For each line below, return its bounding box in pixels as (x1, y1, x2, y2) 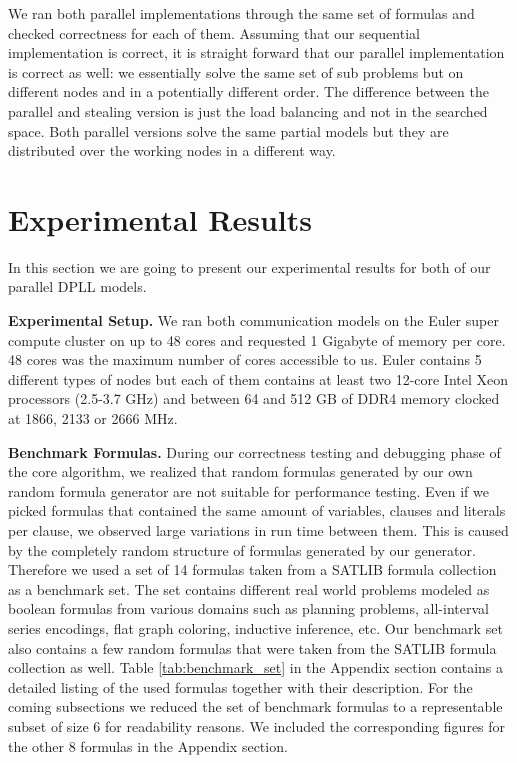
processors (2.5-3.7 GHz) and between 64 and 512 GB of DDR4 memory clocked (8, 388, 500, 409)
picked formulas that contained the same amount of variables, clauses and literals (8, 500, 506, 521)
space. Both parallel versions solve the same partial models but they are (8, 120, 449, 141)
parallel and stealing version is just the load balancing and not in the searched (8, 100, 488, 121)
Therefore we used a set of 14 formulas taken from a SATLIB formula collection (8, 559, 497, 580)
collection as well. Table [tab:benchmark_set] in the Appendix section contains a (8, 657, 504, 678)
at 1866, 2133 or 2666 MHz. (8, 408, 178, 429)
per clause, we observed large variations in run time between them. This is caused (8, 520, 509, 540)
